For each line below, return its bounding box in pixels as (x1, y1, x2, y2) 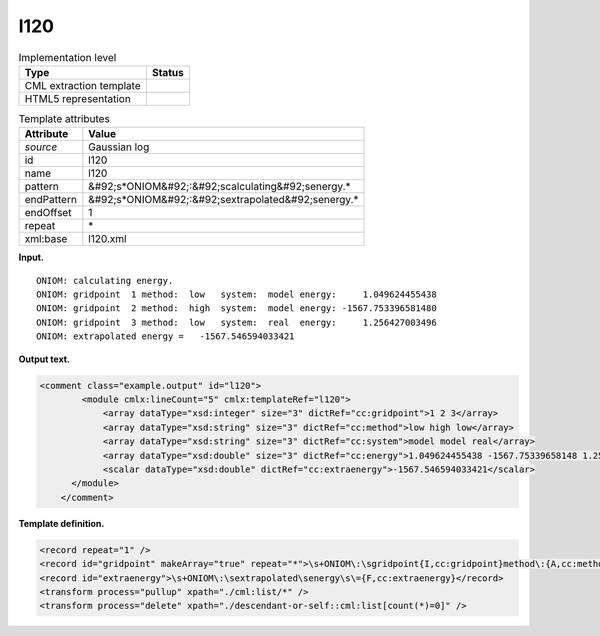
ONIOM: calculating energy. (36, 275, 174, 286)
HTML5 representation (24, 91, 132, 105)
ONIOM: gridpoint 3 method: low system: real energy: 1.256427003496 (36, 316, 437, 328)
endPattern (24, 193, 77, 207)
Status (151, 65, 184, 79)
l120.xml (88, 232, 127, 246)
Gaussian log (88, 140, 150, 154)
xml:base (24, 232, 68, 246)
